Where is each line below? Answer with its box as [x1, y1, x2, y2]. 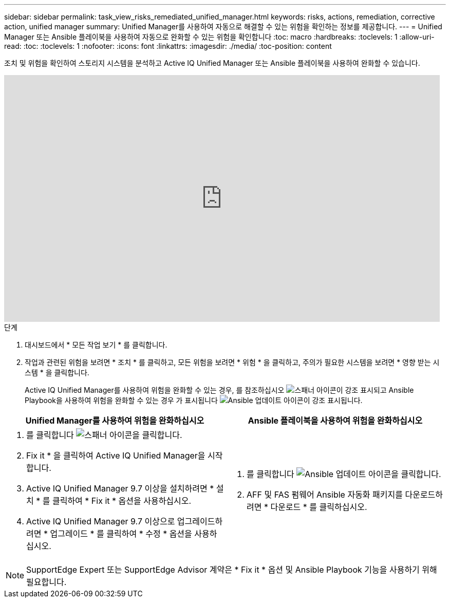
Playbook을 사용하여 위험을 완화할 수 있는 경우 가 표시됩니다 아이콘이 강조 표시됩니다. [25, 396, 363, 405]
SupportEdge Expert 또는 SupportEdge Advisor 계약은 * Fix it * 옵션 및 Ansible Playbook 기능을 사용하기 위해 [26, 564, 437, 575]
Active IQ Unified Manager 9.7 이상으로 [26, 516, 175, 526]
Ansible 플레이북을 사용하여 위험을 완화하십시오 [248, 415, 423, 426]
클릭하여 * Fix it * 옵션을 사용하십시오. [52, 496, 192, 506]
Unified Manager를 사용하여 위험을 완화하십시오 [25, 415, 204, 426]
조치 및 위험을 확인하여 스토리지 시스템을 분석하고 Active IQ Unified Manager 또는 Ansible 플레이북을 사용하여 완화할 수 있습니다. [4, 59, 420, 67]
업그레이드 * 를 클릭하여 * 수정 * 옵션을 [50, 528, 192, 539]
